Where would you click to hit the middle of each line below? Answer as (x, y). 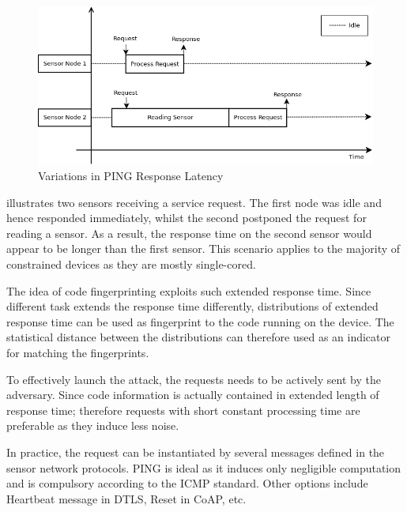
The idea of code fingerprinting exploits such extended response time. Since (189, 290)
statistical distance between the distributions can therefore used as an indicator (199, 337)
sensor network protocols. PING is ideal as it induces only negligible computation (204, 467)
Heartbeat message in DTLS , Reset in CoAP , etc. (126, 498)
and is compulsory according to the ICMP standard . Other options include (187, 483)
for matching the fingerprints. (78, 352)
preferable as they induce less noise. (93, 425)
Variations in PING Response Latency (131, 176)
